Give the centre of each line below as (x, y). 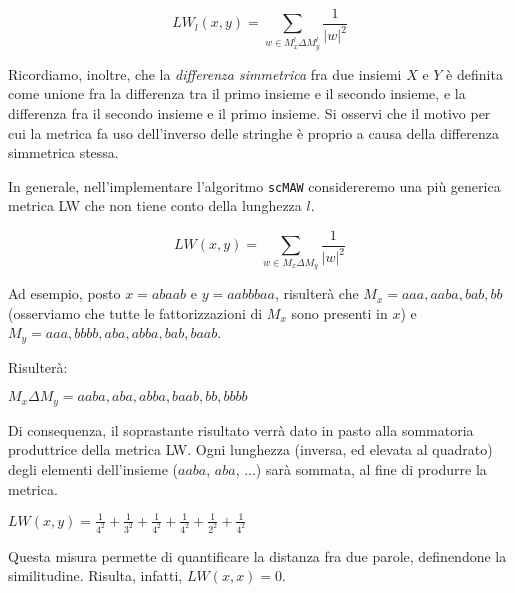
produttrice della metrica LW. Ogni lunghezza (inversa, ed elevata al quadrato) (250, 449)
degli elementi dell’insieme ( (93, 469)
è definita (474, 73)
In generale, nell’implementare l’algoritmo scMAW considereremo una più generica (254, 185)
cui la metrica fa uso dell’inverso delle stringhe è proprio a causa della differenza (253, 132)
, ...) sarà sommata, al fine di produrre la (361, 469)
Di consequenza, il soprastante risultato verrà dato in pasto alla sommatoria (241, 429)
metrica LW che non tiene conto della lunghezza (155, 205)
